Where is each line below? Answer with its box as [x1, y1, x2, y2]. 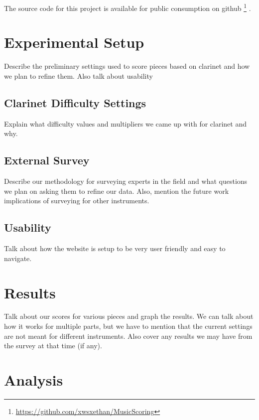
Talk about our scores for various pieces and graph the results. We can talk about [4, 311, 254, 321]
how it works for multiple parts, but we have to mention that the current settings [4, 321, 253, 331]
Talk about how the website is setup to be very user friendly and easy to [4, 243, 226, 254]
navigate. [4, 253, 32, 263]
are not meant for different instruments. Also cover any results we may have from [4, 330, 253, 341]
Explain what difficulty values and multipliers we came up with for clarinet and [4, 118, 247, 129]
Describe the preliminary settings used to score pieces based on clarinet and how [4, 61, 250, 71]
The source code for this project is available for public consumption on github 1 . [4, 1, 251, 13]
